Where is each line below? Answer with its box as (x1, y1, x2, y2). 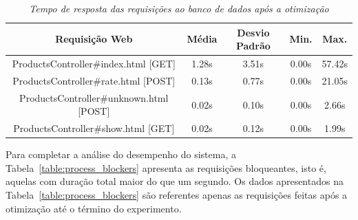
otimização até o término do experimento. (6, 201, 182, 215)
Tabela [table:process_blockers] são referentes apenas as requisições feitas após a (6, 188, 348, 202)
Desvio (237, 25, 270, 39)
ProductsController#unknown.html (19, 90, 169, 104)
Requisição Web (55, 32, 133, 46)
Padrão (235, 38, 271, 53)
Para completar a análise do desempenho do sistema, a (6, 147, 236, 162)
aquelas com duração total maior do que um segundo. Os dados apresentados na (6, 174, 344, 188)
